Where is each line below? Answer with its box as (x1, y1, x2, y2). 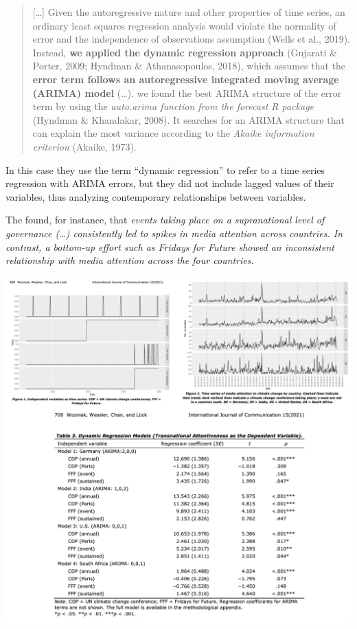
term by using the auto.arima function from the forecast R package (32, 99, 314, 113)
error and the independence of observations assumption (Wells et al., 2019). (32, 32, 350, 46)
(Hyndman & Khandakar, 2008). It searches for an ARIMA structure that (32, 112, 345, 126)
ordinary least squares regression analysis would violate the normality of (32, 18, 336, 32)
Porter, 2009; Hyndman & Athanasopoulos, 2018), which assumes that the (32, 58, 346, 73)
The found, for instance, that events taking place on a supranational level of (5, 212, 325, 227)
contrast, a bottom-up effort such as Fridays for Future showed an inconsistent (5, 239, 334, 254)
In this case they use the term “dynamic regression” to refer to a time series (5, 162, 325, 177)
